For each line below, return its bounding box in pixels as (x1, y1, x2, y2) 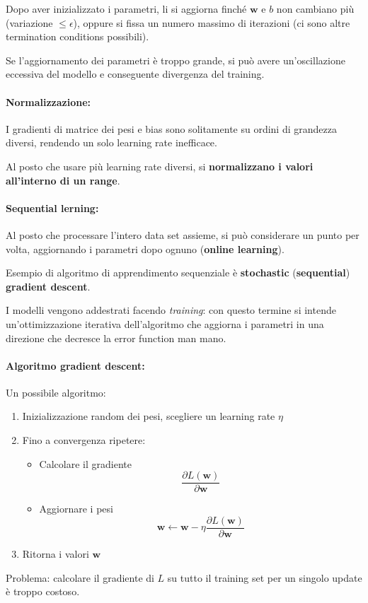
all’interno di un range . (6, 172, 120, 187)
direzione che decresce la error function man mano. (6, 330, 226, 345)
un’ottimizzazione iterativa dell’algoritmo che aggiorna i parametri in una (6, 316, 324, 331)
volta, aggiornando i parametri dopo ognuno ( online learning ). (6, 241, 284, 256)
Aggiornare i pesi (39, 501, 113, 516)
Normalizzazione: (6, 94, 91, 109)
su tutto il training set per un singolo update (167, 570, 362, 585)
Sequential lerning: (6, 200, 99, 215)
